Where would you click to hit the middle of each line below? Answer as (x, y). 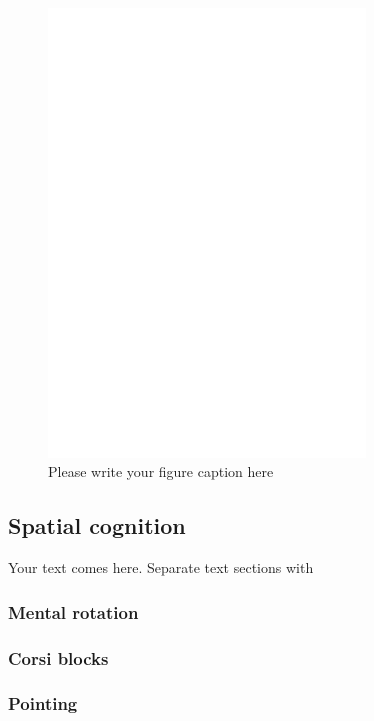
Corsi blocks (58, 657)
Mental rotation (73, 611)
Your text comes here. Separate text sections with (161, 567)
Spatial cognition (97, 525)
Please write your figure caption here (161, 471)
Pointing (43, 703)
